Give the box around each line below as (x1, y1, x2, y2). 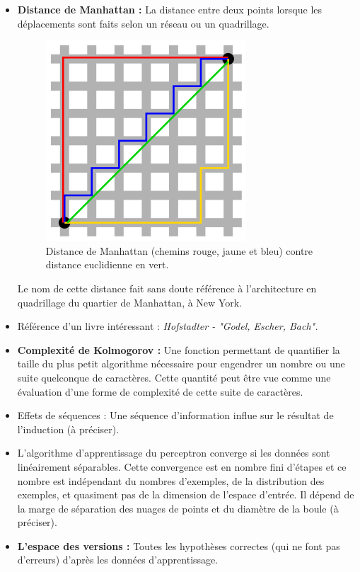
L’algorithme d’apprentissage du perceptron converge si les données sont (17, 445, 330, 460)
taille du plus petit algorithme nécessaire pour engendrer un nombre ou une (17, 356, 345, 371)
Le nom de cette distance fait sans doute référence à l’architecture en (17, 280, 317, 295)
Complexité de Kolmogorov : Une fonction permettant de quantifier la (17, 342, 340, 357)
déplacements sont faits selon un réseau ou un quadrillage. (17, 16, 269, 30)
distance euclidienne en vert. (45, 257, 169, 272)
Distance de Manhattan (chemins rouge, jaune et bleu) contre (45, 243, 313, 258)
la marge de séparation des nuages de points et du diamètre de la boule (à (17, 500, 339, 515)
